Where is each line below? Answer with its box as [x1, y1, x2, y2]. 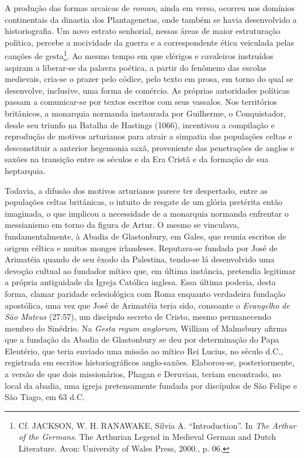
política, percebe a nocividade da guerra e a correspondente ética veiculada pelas [5, 36, 295, 48]
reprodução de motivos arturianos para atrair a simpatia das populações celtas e [5, 130, 292, 142]
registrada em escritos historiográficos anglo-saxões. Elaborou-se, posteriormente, [5, 356, 295, 368]
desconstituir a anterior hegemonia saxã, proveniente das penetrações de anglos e [5, 141, 295, 153]
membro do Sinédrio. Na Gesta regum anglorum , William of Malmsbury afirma [5, 322, 288, 334]
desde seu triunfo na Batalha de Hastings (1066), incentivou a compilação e [5, 118, 275, 131]
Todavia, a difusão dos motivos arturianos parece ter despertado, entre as [5, 184, 268, 196]
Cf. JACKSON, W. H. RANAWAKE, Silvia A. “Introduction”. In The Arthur [18, 419, 296, 431]
